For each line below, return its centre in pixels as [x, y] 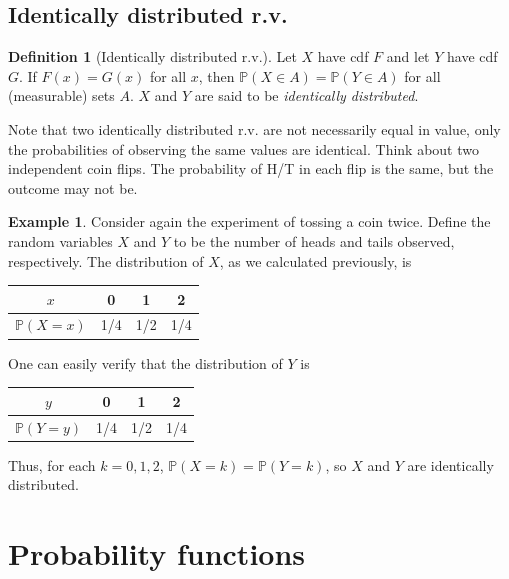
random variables [60, 240]
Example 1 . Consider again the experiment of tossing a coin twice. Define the [249, 221]
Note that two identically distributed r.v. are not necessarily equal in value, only [254, 128]
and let [408, 56]
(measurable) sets [61, 95]
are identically [450, 464]
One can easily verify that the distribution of [145, 362]
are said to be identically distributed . [306, 95]
